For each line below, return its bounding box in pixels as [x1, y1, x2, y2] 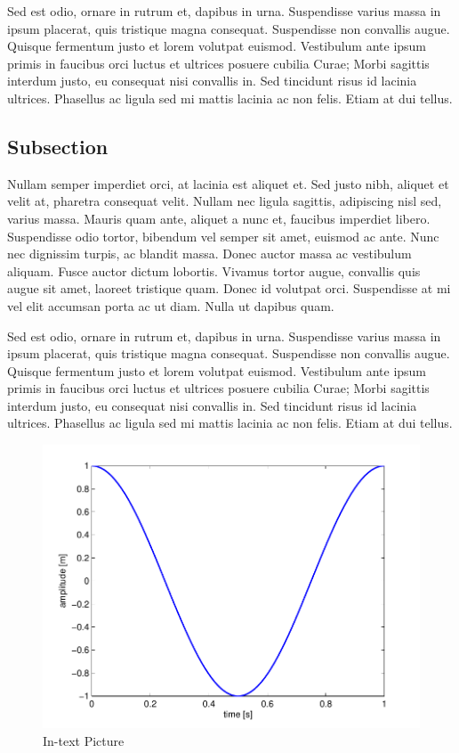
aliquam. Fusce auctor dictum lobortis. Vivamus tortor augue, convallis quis [7, 261, 421, 280]
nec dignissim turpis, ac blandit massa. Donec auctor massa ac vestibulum [7, 244, 412, 263]
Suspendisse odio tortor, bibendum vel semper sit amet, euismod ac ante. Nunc [7, 226, 439, 245]
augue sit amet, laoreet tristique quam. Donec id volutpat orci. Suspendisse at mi [7, 279, 451, 298]
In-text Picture [43, 732, 125, 750]
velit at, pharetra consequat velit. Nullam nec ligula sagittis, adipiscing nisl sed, [7, 192, 442, 210]
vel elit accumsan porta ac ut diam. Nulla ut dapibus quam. [7, 296, 334, 315]
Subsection [7, 132, 109, 160]
